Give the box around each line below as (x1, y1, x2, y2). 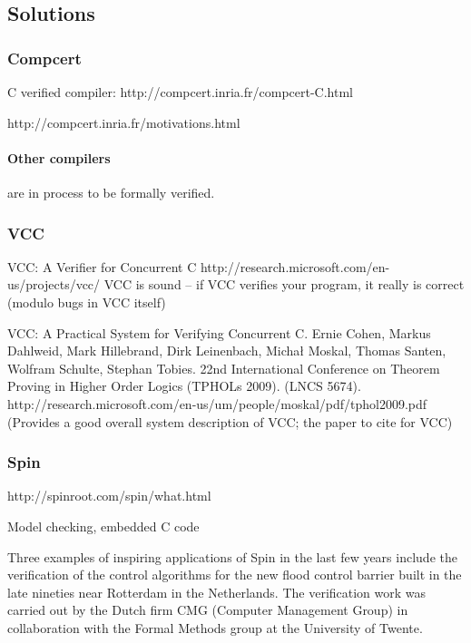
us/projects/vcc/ (7, 275, 101, 294)
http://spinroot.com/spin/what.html (7, 486, 211, 505)
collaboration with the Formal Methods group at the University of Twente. (7, 618, 423, 637)
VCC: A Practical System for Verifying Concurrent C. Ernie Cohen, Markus (7, 323, 431, 342)
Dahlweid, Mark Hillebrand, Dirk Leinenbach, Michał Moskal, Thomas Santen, (7, 341, 446, 360)
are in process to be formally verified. (7, 182, 215, 201)
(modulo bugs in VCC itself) (7, 292, 166, 311)
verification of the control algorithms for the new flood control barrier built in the (7, 565, 462, 584)
